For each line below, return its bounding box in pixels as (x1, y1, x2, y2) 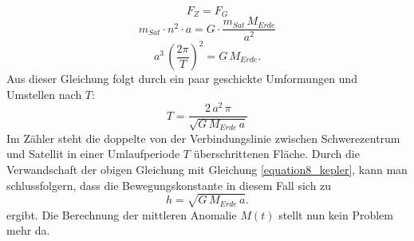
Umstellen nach (6, 85, 82, 102)
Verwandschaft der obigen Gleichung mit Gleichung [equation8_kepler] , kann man (6, 160, 408, 177)
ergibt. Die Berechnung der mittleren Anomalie (6, 206, 237, 223)
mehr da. (6, 222, 50, 239)
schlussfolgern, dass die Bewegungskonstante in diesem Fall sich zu (6, 176, 332, 193)
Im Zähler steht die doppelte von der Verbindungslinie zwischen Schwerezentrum (6, 129, 400, 146)
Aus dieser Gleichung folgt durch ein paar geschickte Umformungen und (6, 70, 357, 87)
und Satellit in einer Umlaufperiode (6, 145, 180, 162)
